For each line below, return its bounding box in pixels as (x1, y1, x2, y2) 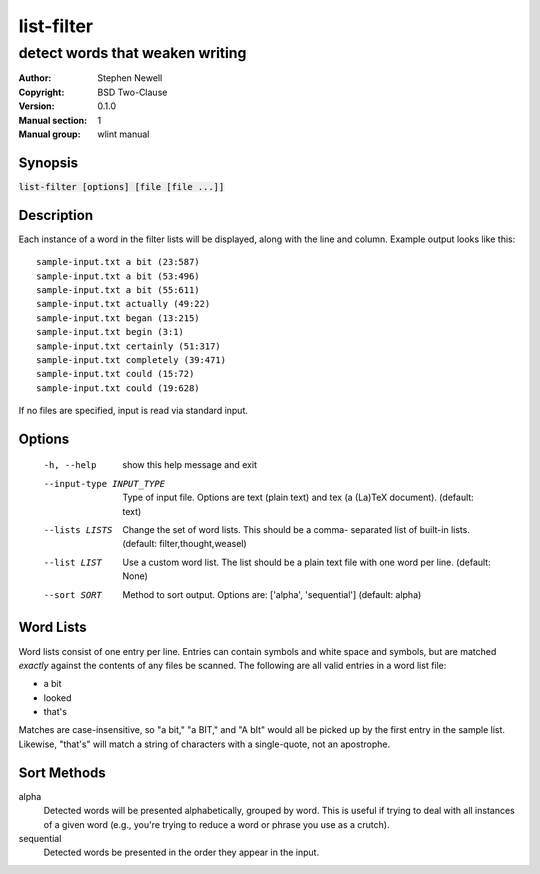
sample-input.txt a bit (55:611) (36, 284, 200, 295)
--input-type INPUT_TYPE (43, 478, 165, 489)
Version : (18, 100, 55, 112)
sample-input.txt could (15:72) (36, 368, 195, 380)
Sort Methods (18, 764, 107, 781)
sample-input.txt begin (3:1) (36, 326, 185, 338)
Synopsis (18, 154, 79, 171)
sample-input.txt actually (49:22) (36, 298, 211, 310)
